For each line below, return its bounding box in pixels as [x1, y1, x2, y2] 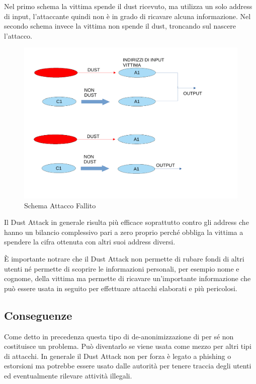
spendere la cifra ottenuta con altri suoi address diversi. [4, 236, 176, 247]
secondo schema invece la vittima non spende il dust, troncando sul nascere [4, 21, 236, 31]
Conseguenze [4, 307, 72, 323]
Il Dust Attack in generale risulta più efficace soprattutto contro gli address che [4, 217, 249, 227]
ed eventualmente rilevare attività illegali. [4, 370, 132, 380]
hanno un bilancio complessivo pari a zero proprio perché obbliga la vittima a [4, 226, 243, 237]
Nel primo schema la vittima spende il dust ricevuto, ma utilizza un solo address [4, 1, 252, 11]
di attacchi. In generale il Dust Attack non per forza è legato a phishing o [4, 350, 231, 361]
